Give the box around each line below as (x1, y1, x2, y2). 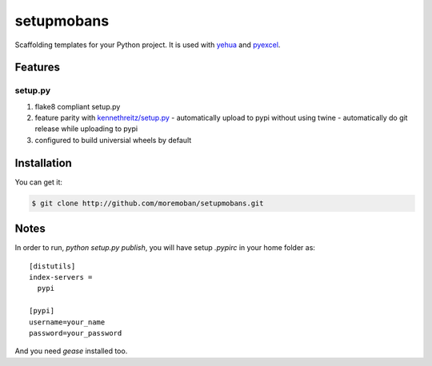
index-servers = (29, 273, 93, 282)
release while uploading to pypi (34, 124, 138, 133)
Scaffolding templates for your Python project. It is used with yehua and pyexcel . (14, 40, 281, 50)
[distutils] (29, 261, 76, 271)
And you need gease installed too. (14, 346, 128, 356)
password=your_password (29, 328, 122, 337)
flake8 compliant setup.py (34, 101, 121, 111)
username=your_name (29, 317, 106, 327)
